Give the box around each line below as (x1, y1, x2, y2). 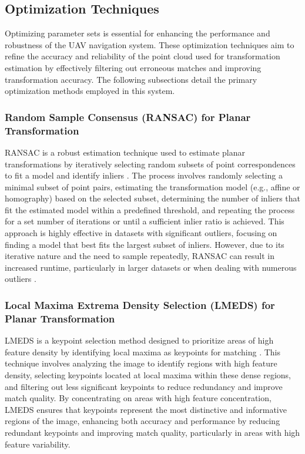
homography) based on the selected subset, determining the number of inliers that (5, 192, 300, 204)
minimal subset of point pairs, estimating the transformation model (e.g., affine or (5, 180, 300, 193)
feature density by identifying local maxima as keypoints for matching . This (5, 345, 281, 358)
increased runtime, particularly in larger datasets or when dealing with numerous (5, 261, 297, 273)
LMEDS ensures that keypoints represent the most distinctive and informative (5, 403, 287, 415)
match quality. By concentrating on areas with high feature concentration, (5, 392, 272, 404)
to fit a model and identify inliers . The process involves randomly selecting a (5, 169, 283, 181)
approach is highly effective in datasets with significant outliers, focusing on (5, 227, 277, 239)
